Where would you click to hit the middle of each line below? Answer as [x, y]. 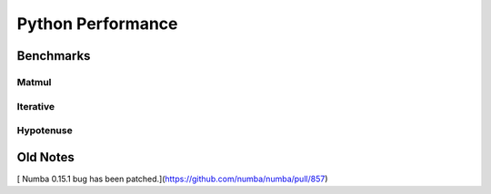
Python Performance [97, 24]
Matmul [34, 82]
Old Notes [45, 157]
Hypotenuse [45, 131]
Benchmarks [54, 56]
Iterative [36, 106]
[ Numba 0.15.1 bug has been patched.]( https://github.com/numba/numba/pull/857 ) [172, 179]
